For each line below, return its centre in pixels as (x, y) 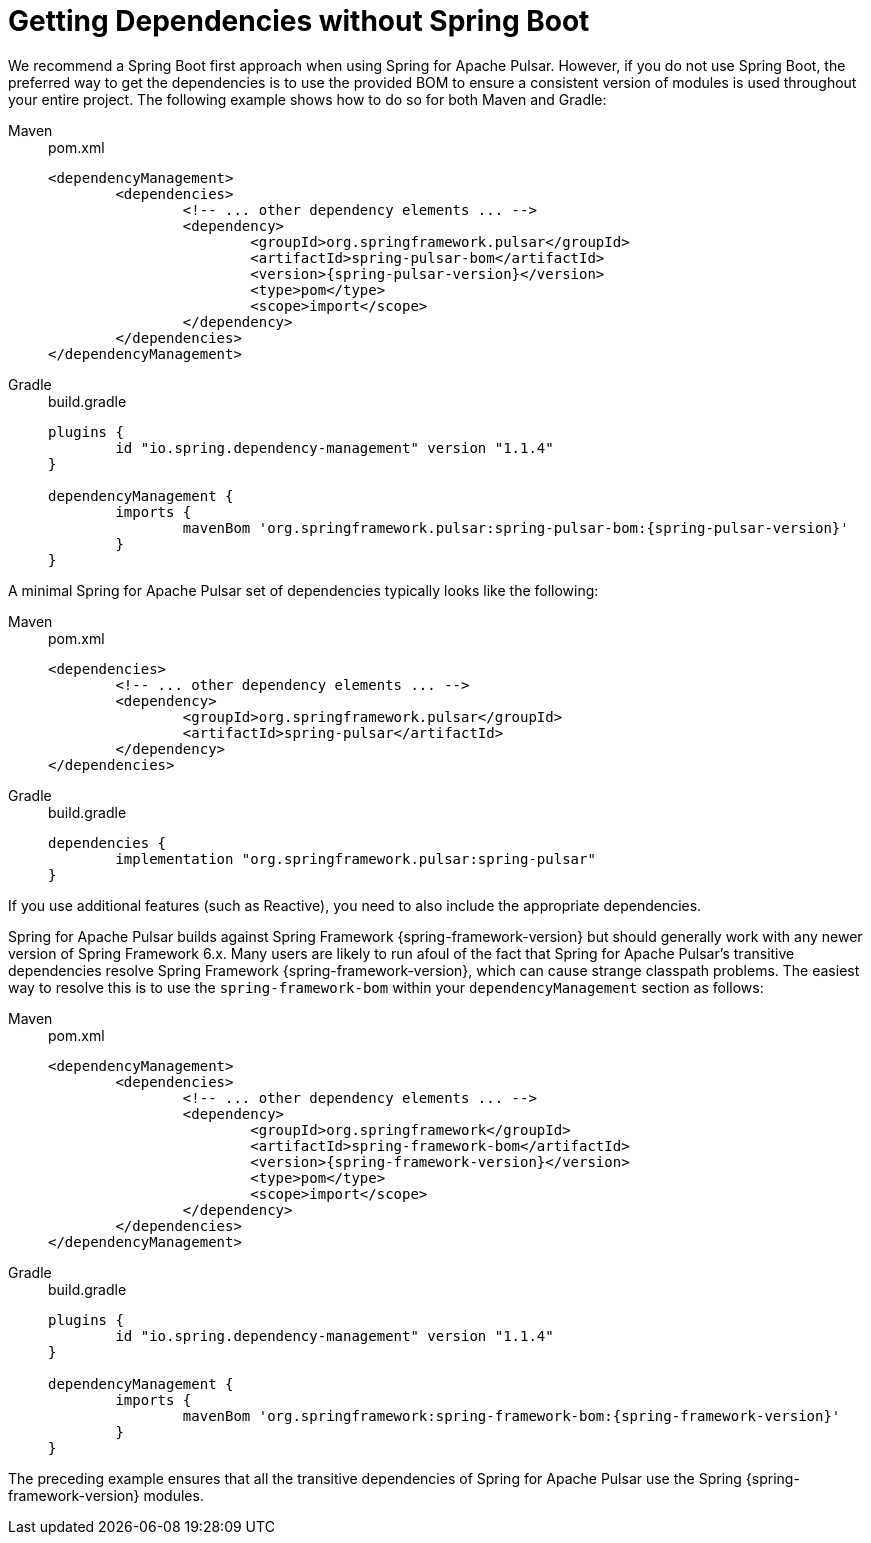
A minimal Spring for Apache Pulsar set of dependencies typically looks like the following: (303, 590)
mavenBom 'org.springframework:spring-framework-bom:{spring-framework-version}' (511, 1415)
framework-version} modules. (106, 1495)
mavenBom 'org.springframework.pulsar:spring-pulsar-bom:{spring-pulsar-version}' (515, 527)
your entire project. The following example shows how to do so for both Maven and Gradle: (307, 99)
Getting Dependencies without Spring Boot (299, 21)
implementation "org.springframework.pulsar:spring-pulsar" (355, 858)
